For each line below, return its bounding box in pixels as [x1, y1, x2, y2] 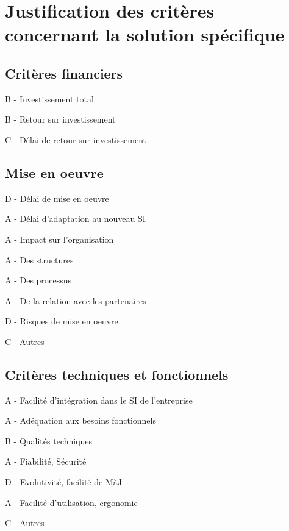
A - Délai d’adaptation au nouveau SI [5, 212, 146, 225]
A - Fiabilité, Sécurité [5, 455, 87, 468]
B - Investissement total [5, 92, 94, 105]
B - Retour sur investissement [5, 113, 116, 126]
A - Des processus [5, 274, 72, 287]
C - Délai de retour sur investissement [5, 133, 146, 146]
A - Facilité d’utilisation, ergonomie [5, 496, 138, 508]
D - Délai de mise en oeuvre [5, 191, 109, 204]
